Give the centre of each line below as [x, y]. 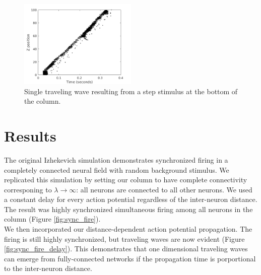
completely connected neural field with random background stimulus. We [117, 169]
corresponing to [28, 189]
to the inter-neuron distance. [48, 268]
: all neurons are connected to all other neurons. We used [164, 189]
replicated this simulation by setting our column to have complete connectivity [126, 180]
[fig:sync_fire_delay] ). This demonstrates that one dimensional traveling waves [126, 249]
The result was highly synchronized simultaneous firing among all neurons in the [128, 209]
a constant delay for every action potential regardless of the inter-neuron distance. [131, 199]
